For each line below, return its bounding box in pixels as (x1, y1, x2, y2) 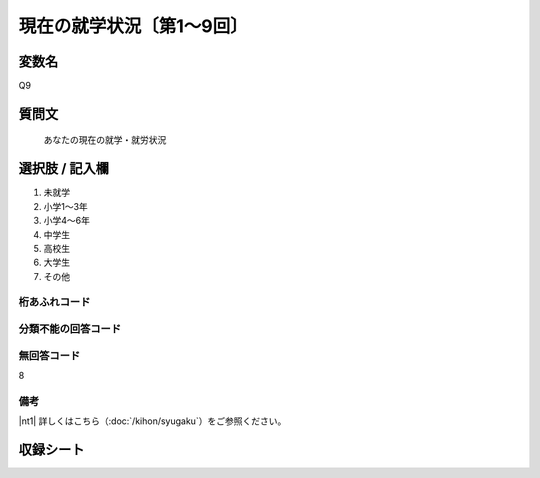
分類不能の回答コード (18, 322, 122, 336)
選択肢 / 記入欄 (18, 160, 110, 177)
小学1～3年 (43, 200, 89, 212)
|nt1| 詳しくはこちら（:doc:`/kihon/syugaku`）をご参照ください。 (18, 415, 287, 427)
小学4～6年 (43, 215, 90, 227)
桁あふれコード (18, 295, 91, 309)
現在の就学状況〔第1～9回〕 (18, 15, 249, 37)
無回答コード (18, 348, 81, 362)
